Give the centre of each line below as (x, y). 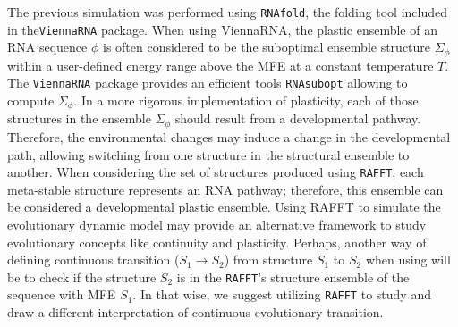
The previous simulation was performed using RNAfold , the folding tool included (227, 12)
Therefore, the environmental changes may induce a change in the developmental (229, 136)
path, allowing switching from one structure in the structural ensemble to (208, 154)
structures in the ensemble (79, 118)
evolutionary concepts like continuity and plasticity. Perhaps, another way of (217, 242)
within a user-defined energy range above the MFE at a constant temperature (221, 65)
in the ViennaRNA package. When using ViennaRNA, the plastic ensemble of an (222, 29)
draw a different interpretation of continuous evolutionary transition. (195, 312)
